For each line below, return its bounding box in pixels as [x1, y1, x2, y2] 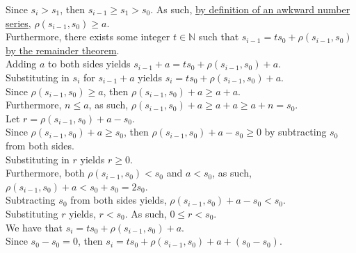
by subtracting [264, 124, 327, 139]
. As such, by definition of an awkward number [150, 2, 350, 16]
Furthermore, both [6, 165, 85, 180]
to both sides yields [48, 56, 131, 71]
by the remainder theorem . [6, 42, 120, 57]
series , [6, 15, 31, 30]
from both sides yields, [70, 193, 167, 207]
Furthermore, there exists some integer [6, 29, 170, 44]
